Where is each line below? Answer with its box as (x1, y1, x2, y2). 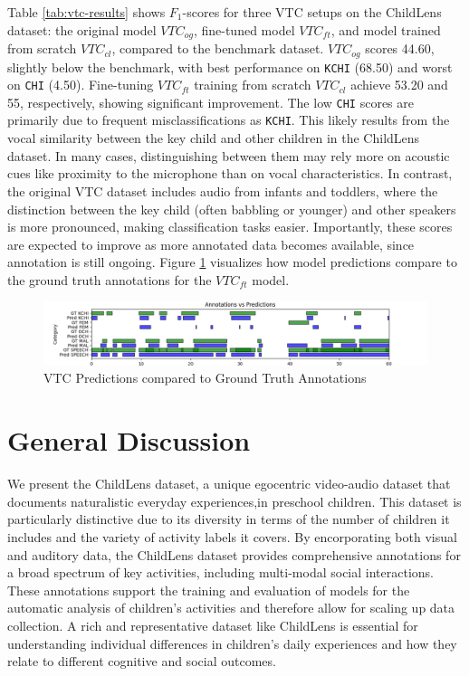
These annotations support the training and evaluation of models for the (7, 580, 410, 599)
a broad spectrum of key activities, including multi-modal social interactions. (7, 563, 435, 582)
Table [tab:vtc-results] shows (7, 3, 166, 21)
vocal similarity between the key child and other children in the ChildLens (7, 129, 420, 148)
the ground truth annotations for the (7, 270, 212, 289)
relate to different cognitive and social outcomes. (7, 652, 276, 671)
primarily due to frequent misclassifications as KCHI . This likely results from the (7, 110, 450, 129)
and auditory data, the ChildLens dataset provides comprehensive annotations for (7, 545, 461, 564)
